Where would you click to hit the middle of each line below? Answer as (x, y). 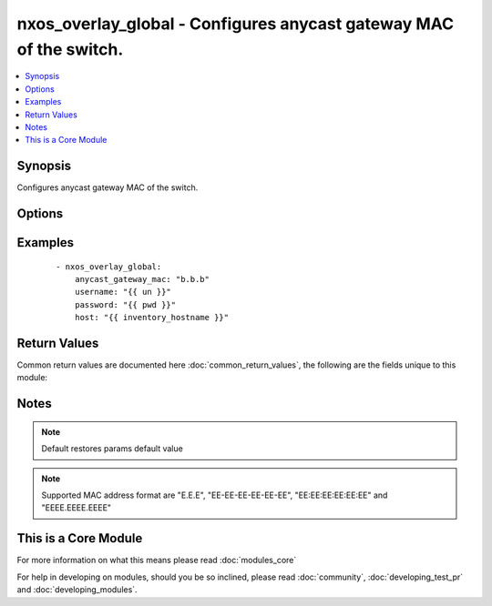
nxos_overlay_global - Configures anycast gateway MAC (236, 24)
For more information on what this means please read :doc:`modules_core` (157, 561)
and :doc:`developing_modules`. (77, 590)
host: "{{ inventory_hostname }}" (152, 318)
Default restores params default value (113, 449)
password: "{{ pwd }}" (125, 304)
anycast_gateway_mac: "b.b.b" (142, 279)
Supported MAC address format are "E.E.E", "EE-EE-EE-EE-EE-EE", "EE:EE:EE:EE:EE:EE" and (215, 495)
